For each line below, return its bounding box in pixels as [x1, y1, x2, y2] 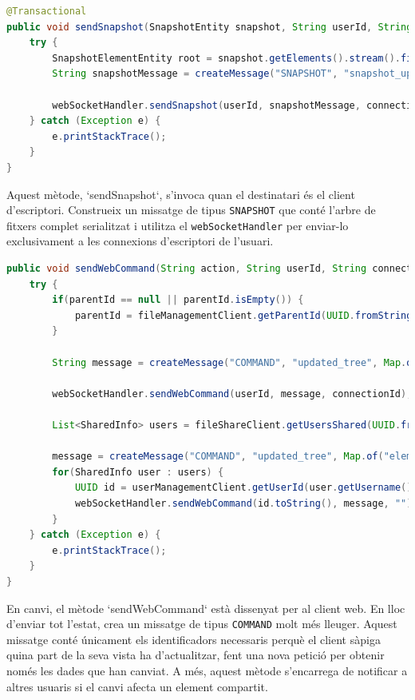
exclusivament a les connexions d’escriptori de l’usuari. [6, 233, 274, 249]
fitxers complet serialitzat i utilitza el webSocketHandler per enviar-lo [6, 217, 349, 233]
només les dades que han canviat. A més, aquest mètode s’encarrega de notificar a [6, 662, 408, 678]
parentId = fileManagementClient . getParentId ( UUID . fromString [74, 309, 413, 321]
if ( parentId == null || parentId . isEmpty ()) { [52, 294, 304, 306]
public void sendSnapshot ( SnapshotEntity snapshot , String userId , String [6, 21, 413, 33]
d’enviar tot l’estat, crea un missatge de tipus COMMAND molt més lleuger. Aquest [6, 615, 397, 632]
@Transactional [6, 6, 87, 17]
